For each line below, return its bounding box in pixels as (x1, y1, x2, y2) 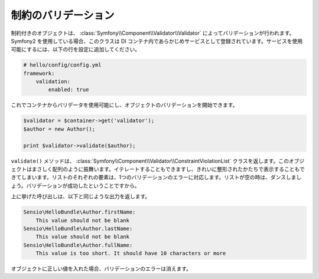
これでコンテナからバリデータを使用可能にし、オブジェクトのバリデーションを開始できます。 (11, 101, 238, 109)
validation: (35, 78, 71, 85)
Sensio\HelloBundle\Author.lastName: (23, 225, 133, 232)
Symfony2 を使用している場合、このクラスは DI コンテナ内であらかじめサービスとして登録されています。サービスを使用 (11, 37, 303, 44)
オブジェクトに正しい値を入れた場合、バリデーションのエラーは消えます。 (11, 265, 192, 273)
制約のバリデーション (11, 9, 115, 22)
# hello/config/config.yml (23, 62, 102, 68)
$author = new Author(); (23, 126, 96, 132)
